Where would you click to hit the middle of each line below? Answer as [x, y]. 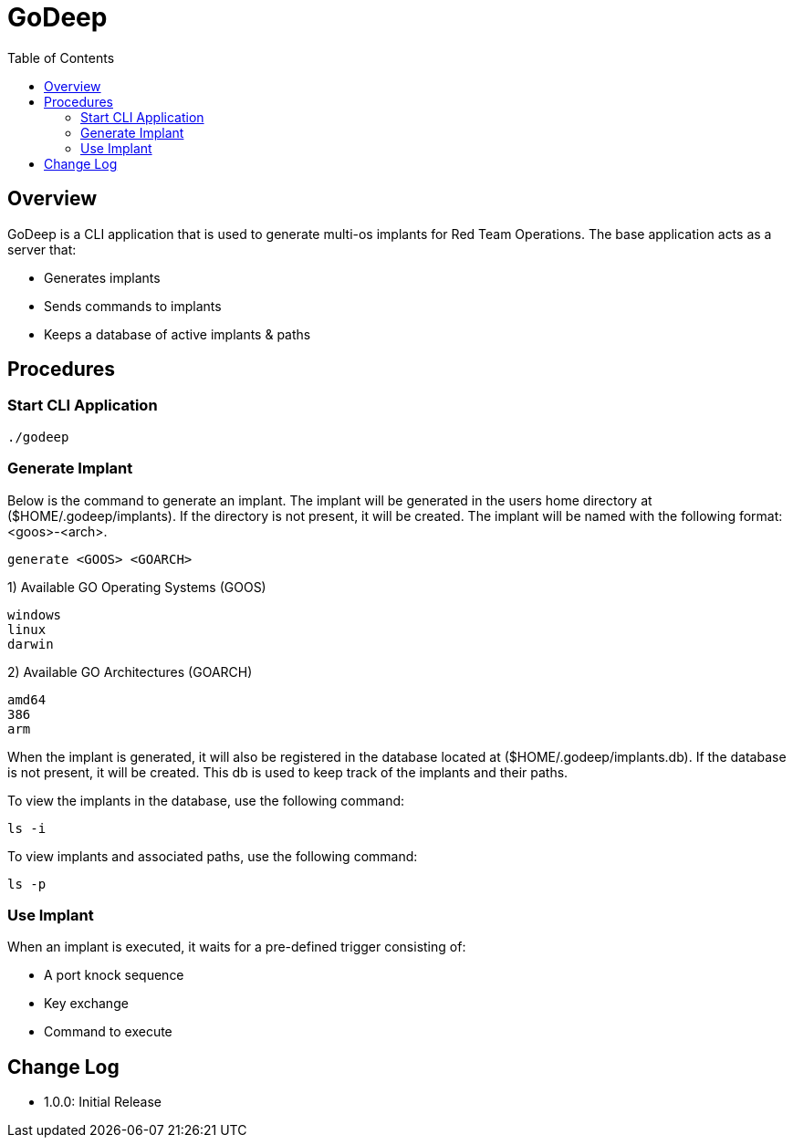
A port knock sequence [114, 975]
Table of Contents [61, 57]
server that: [42, 249]
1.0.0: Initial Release [103, 1102]
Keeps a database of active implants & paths [177, 334]
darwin [31, 644]
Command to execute [108, 1032]
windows [35, 614]
